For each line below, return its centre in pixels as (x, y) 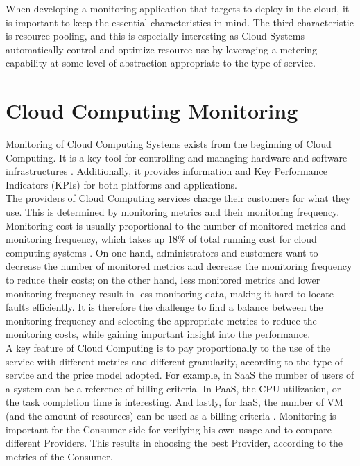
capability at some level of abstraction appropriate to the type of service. (161, 63)
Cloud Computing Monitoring (152, 111)
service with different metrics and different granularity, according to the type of (174, 361)
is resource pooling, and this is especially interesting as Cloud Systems (155, 36)
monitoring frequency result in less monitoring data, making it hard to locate (170, 293)
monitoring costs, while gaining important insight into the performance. (158, 334)
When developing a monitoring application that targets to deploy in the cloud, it (178, 8)
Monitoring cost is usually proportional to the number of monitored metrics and (176, 225)
